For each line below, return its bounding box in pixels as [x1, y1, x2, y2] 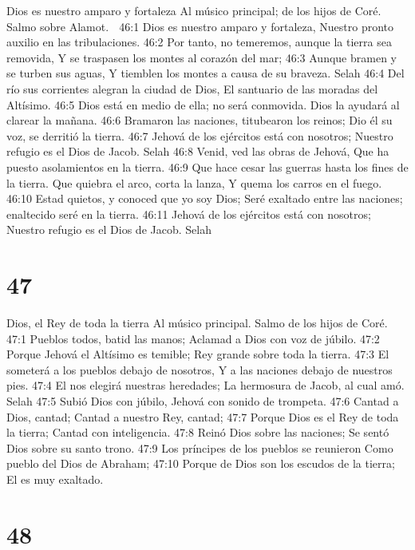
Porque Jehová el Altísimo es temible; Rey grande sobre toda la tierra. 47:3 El [6, 346, 389, 362]
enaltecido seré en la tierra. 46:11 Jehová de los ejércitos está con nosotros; [6, 205, 371, 222]
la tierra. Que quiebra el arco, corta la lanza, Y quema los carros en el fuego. [6, 174, 382, 191]
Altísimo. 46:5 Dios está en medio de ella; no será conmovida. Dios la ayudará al [6, 96, 400, 113]
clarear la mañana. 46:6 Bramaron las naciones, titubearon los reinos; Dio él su [6, 112, 393, 129]
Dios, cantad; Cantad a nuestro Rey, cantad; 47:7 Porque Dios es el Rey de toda [6, 408, 399, 425]
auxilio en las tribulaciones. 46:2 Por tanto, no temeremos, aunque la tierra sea [6, 34, 392, 50]
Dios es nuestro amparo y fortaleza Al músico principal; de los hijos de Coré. [6, 2, 381, 18]
